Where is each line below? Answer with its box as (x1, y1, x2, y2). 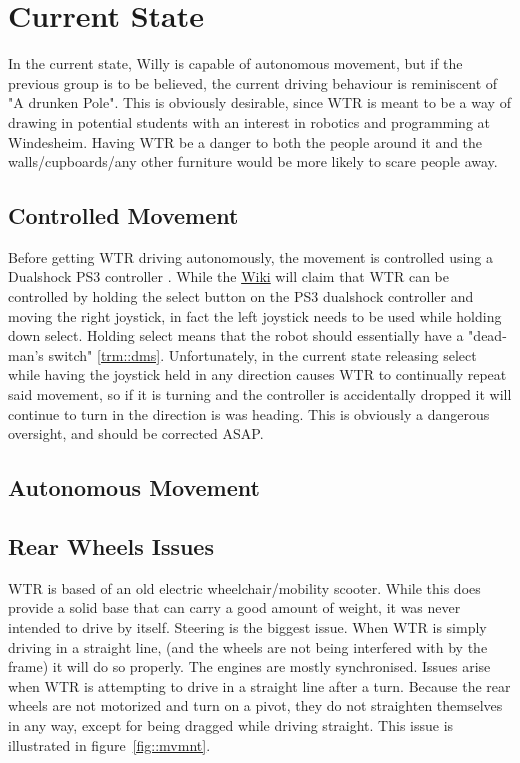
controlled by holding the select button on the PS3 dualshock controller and (8, 286, 474, 307)
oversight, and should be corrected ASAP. (8, 423, 264, 444)
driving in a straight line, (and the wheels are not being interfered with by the (8, 636, 488, 657)
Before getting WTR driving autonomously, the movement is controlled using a (8, 246, 493, 267)
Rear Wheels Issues (8, 531, 214, 561)
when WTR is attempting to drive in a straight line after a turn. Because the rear (8, 675, 511, 696)
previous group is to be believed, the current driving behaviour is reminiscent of (8, 72, 498, 93)
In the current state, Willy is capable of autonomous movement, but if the (8, 53, 463, 74)
